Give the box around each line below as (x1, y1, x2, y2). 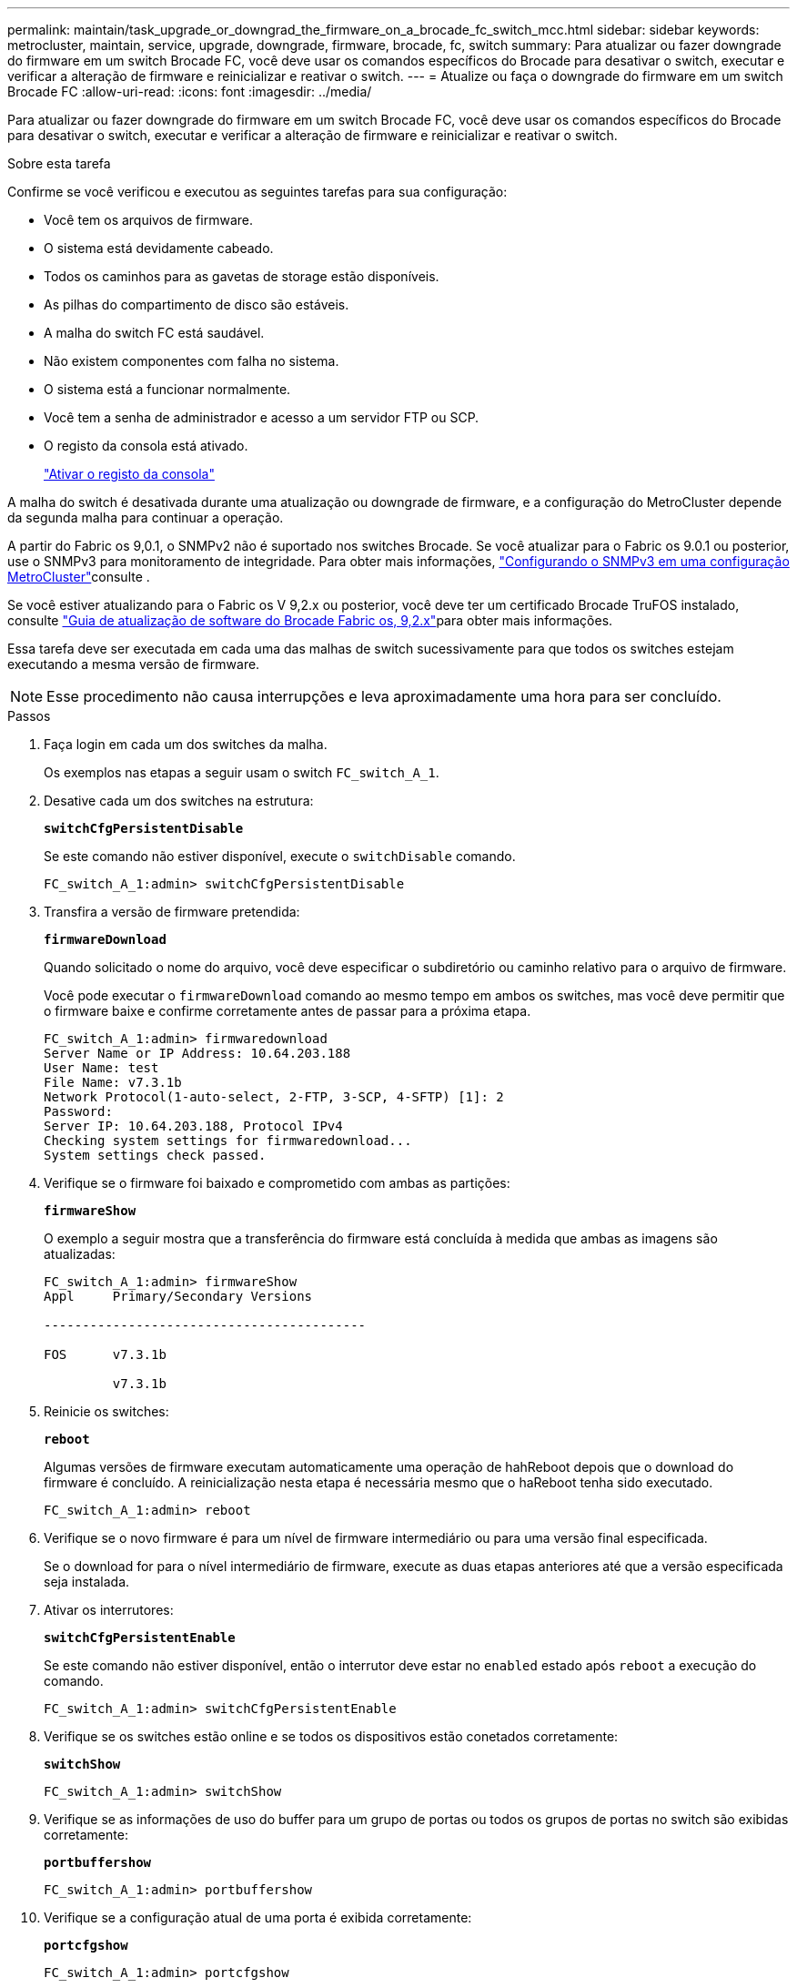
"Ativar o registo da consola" (44, 466, 215, 482)
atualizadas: (44, 1246, 116, 1262)
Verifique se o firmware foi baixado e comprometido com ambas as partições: (44, 1175, 510, 1191)
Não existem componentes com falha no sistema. (44, 353, 339, 369)
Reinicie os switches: (44, 1404, 169, 1419)
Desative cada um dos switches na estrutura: (44, 793, 314, 808)
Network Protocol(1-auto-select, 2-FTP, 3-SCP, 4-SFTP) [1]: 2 (44, 1090, 504, 1104)
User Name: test (44, 1060, 159, 1075)
